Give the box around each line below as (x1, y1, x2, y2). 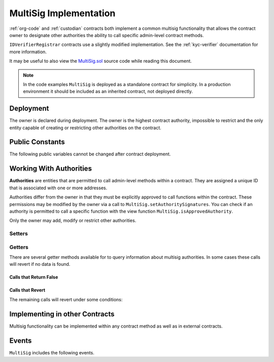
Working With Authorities (9, 165, 92, 173)
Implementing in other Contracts (9, 309, 115, 318)
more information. (9, 49, 47, 55)
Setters (9, 230, 28, 237)
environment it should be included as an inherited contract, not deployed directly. (23, 89, 193, 95)
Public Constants (9, 138, 65, 146)
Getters (9, 244, 29, 251)
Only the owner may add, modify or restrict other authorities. (9, 218, 136, 224)
